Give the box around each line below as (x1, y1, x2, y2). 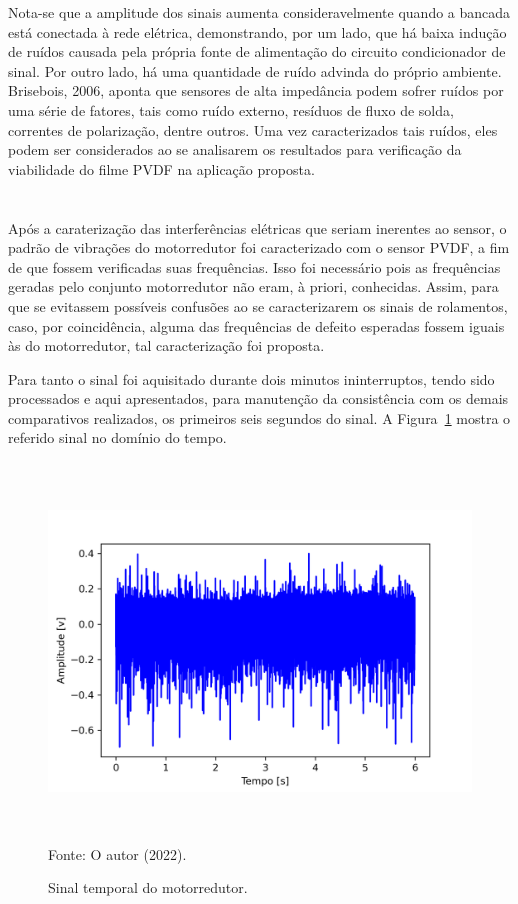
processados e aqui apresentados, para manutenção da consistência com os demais (8, 388, 509, 409)
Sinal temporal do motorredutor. (48, 877, 248, 898)
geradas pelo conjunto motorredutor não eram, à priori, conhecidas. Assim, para (8, 276, 499, 297)
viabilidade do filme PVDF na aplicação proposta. (8, 158, 315, 179)
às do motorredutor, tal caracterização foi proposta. (8, 335, 325, 356)
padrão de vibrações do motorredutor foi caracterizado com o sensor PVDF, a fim (8, 237, 510, 258)
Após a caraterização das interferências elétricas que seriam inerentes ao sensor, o (8, 217, 507, 238)
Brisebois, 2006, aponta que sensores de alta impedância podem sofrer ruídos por (8, 80, 504, 101)
